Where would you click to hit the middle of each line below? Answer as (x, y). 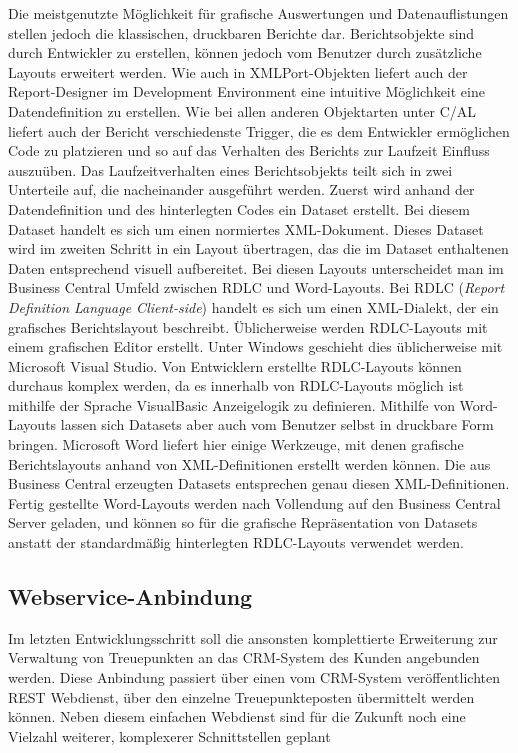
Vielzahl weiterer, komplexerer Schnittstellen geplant (169, 735)
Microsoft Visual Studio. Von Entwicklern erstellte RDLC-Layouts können (235, 365)
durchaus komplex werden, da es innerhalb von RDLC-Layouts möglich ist (236, 385)
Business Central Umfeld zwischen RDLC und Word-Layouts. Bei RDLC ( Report (256, 287)
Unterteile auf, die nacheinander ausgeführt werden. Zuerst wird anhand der (241, 189)
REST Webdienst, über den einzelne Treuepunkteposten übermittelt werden (241, 696)
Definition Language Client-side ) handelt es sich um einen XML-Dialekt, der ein (253, 306)
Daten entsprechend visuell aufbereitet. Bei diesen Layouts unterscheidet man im (256, 267)
